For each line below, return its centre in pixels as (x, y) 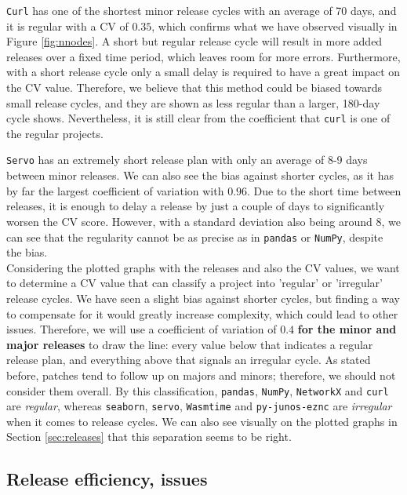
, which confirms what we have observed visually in (274, 25)
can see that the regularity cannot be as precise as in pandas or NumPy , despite (195, 237)
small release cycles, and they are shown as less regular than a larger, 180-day (193, 102)
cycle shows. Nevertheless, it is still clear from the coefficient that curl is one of (198, 118)
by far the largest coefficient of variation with (115, 190)
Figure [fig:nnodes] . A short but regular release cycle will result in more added (194, 41)
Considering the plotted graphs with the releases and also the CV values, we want (203, 267)
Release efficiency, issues (107, 479)
